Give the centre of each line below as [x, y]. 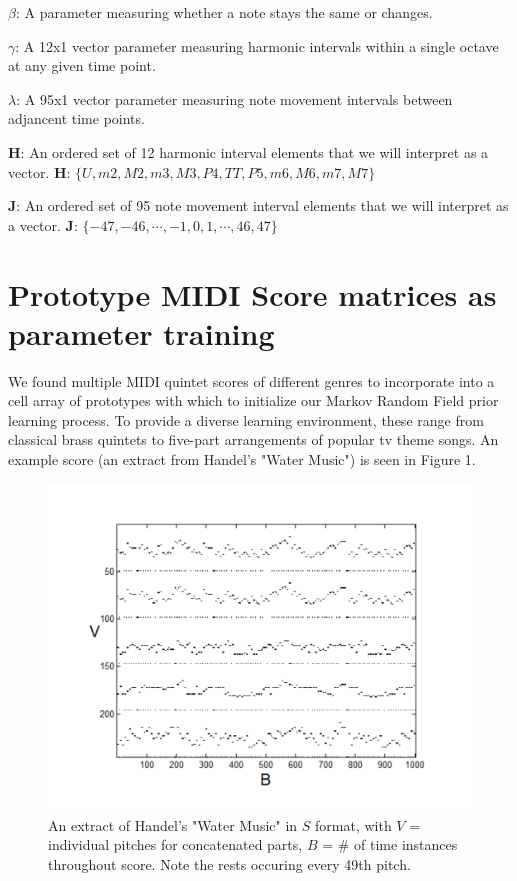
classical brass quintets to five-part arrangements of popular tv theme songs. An [253, 439]
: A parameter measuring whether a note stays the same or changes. [224, 12]
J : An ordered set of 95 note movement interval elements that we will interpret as [258, 205]
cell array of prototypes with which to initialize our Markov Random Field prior [253, 400]
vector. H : [39, 171]
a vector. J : [43, 224]
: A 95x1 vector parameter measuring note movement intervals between [234, 98]
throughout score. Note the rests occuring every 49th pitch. [229, 863]
